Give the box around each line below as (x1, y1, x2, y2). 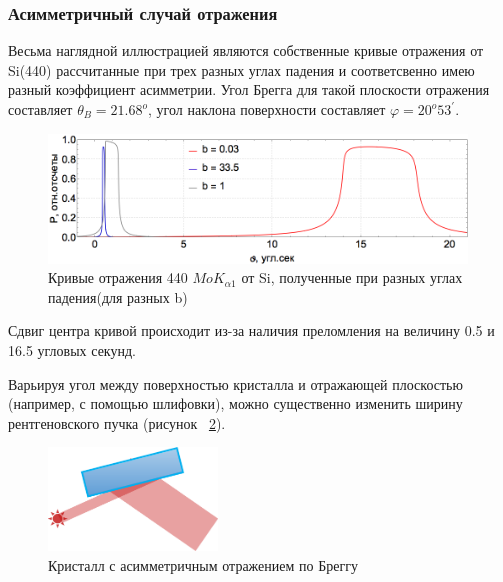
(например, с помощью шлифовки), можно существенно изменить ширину (8, 393, 463, 414)
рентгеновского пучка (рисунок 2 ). (8, 412, 226, 433)
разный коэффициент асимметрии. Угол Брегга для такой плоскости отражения (8, 79, 490, 100)
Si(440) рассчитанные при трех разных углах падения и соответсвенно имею (8, 59, 475, 80)
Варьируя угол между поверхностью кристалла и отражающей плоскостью (8, 373, 463, 394)
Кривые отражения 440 (48, 267, 188, 288)
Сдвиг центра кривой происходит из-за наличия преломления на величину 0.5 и (8, 320, 495, 341)
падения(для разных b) (48, 286, 188, 307)
